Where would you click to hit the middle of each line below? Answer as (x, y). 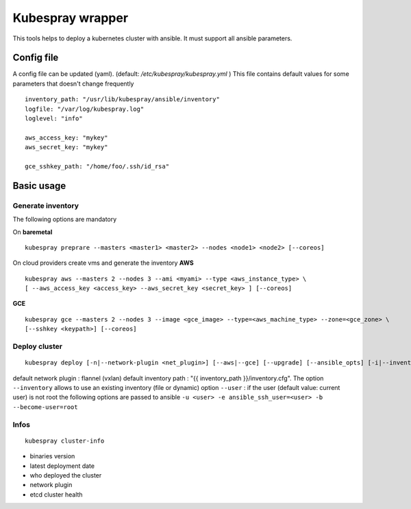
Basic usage (39, 186)
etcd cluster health (56, 494)
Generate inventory (46, 205)
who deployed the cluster (66, 475)
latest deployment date (62, 466)
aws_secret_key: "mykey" (66, 147)
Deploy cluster (38, 347)
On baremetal (33, 232)
